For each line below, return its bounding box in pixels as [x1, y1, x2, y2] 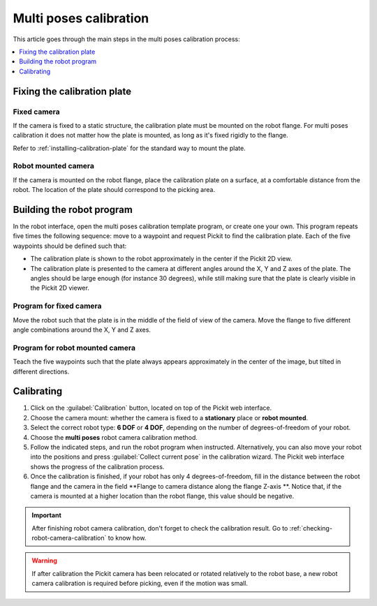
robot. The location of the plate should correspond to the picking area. [13, 186, 216, 194]
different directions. [13, 367, 70, 376]
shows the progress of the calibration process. [30, 462, 165, 471]
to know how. [108, 534, 147, 542]
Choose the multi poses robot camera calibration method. [30, 433, 198, 441]
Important [31, 511, 62, 519]
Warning [31, 556, 57, 565]
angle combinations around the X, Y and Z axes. [13, 325, 151, 334]
